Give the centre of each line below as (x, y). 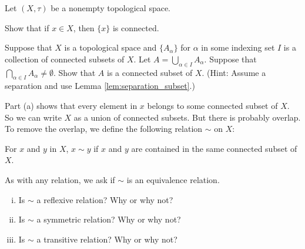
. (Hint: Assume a (234, 72)
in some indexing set (238, 47)
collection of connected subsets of (65, 59)
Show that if (27, 27)
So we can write (33, 117)
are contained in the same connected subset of (214, 148)
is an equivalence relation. (173, 179)
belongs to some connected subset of (212, 105)
